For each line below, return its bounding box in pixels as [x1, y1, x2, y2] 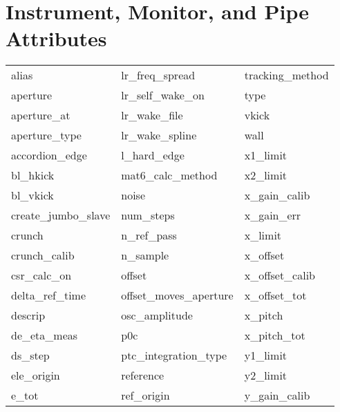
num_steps [121, 207, 175, 224]
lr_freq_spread [121, 67, 196, 84]
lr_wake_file [121, 107, 183, 124]
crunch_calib [11, 247, 75, 264]
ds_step [11, 347, 50, 364]
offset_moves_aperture [121, 287, 234, 304]
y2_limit [244, 367, 287, 384]
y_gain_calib [244, 387, 310, 404]
